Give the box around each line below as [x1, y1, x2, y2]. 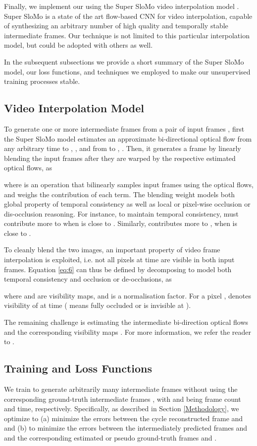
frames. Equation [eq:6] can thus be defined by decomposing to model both [4, 264, 232, 274]
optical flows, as [4, 162, 52, 173]
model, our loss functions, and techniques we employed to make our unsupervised [4, 66, 251, 76]
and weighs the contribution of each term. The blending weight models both [4, 189, 235, 199]
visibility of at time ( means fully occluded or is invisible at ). [4, 300, 191, 310]
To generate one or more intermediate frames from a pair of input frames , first [4, 123, 245, 134]
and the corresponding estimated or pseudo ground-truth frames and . [4, 433, 217, 443]
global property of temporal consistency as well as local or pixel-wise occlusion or [4, 199, 251, 209]
